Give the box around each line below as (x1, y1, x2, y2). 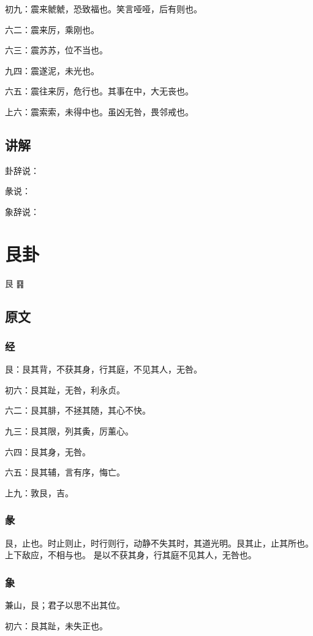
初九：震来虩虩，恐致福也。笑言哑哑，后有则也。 (5, 2, 202, 15)
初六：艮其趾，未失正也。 (5, 619, 108, 632)
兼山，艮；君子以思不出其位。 (5, 599, 125, 611)
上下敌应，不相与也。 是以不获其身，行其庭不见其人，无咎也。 (5, 548, 257, 561)
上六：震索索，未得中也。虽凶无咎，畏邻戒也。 (5, 105, 194, 118)
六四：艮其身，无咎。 (5, 445, 91, 458)
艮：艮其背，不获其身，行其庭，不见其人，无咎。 (5, 363, 202, 376)
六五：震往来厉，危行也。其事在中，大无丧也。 (5, 85, 194, 97)
